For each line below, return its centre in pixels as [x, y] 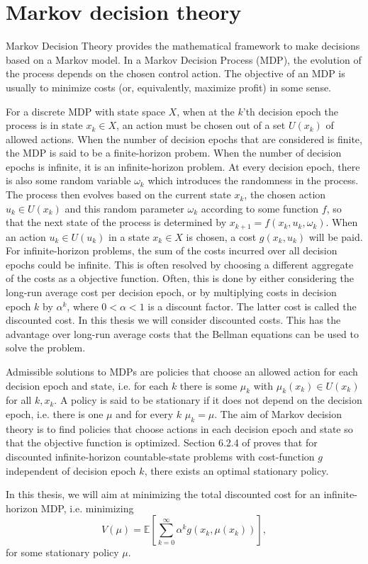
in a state [129, 236]
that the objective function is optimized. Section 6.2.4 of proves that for [162, 442]
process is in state [44, 125]
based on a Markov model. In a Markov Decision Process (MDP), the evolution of [184, 59]
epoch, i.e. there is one [55, 414]
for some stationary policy [62, 552]
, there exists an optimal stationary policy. [236, 470]
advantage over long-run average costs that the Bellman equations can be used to [182, 333]
